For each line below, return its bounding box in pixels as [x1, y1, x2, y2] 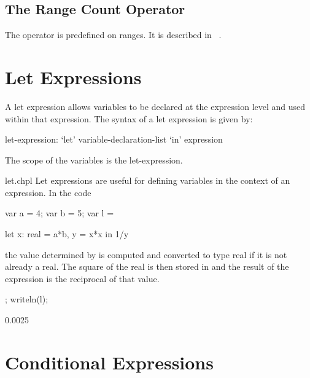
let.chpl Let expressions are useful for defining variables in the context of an [5, 174, 290, 187]
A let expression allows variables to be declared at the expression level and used [5, 100, 306, 112]
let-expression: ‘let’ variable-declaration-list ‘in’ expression [5, 133, 223, 146]
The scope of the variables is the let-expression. [5, 153, 183, 166]
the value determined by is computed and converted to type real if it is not [5, 248, 287, 261]
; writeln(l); [5, 293, 48, 305]
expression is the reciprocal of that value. [5, 272, 160, 285]
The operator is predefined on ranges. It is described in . [5, 28, 222, 41]
